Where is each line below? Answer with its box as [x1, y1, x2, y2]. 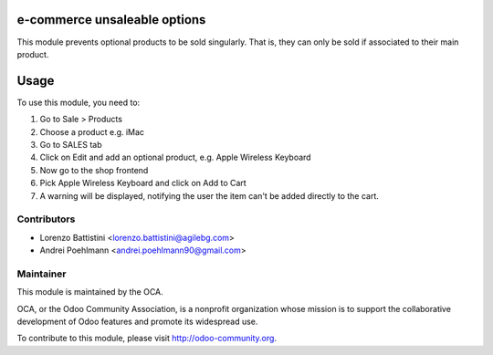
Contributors [16, 213, 76, 225]
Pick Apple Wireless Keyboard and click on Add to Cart [39, 178, 246, 189]
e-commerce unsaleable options [16, 12, 206, 27]
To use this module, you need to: [16, 97, 141, 108]
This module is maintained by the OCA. [16, 287, 163, 298]
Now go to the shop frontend [39, 164, 149, 175]
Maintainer [16, 267, 67, 280]
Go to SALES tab [39, 139, 102, 150]
